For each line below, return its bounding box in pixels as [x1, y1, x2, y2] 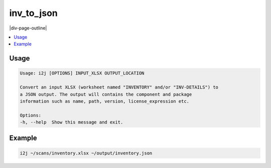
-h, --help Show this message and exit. [20, 119, 123, 125]
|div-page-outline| [9, 25, 47, 31]
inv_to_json [9, 7, 58, 18]
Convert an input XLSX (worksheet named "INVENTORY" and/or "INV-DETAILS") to [20, 84, 218, 90]
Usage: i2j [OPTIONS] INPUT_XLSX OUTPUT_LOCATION [20, 70, 145, 76]
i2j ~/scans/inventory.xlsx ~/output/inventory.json [20, 150, 153, 156]
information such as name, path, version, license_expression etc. [20, 98, 190, 104]
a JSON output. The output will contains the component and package [20, 91, 192, 97]
